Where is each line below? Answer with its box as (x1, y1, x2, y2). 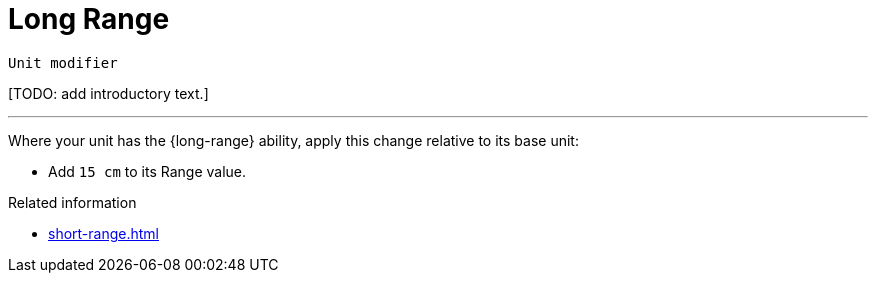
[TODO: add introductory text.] (8, 84, 209, 102)
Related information (8, 193, 137, 211)
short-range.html (48, 224, 159, 242)
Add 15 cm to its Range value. (48, 162, 247, 180)
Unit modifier (8, 54, 118, 71)
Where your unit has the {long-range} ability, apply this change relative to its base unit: (8, 131, 579, 149)
